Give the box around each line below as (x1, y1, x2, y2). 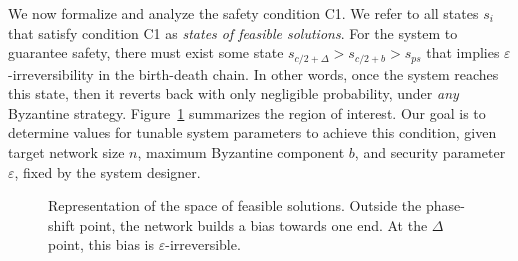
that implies (426, 42, 500, 63)
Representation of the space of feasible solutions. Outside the (48, 195, 422, 216)
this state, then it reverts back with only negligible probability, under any (8, 83, 459, 104)
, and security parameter (354, 142, 506, 163)
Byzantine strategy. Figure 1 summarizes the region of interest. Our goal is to (8, 102, 486, 123)
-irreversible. (165, 234, 241, 255)
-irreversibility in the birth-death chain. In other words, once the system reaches (8, 63, 499, 84)
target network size (8, 142, 125, 163)
